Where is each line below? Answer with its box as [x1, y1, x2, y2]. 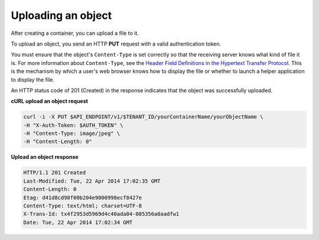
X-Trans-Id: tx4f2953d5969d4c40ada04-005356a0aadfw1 [23, 210, 180, 218]
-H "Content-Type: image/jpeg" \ [23, 130, 121, 137]
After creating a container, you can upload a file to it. [11, 30, 139, 37]
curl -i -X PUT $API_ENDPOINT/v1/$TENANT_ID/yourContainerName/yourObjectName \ [23, 113, 263, 121]
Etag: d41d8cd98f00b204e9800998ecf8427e [23, 194, 142, 201]
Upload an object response [11, 154, 79, 161]
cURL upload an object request [11, 98, 89, 105]
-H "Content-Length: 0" [23, 138, 93, 145]
